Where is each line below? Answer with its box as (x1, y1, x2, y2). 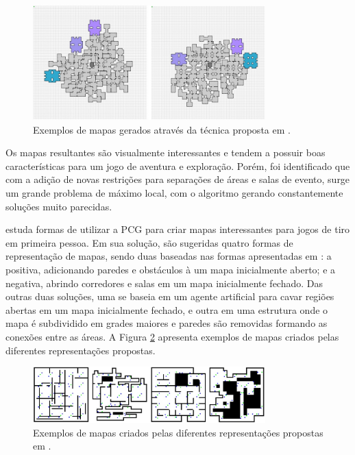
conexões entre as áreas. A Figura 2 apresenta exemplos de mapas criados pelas (5, 330, 339, 344)
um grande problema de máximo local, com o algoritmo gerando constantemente (5, 186, 343, 200)
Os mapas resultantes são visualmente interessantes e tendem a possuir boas (5, 145, 326, 160)
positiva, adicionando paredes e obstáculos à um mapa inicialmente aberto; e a (5, 262, 336, 277)
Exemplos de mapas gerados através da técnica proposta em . (33, 122, 291, 136)
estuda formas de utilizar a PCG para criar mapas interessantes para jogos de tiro (5, 222, 350, 236)
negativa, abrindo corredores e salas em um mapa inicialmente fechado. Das (5, 275, 323, 290)
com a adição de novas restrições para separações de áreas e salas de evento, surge (5, 172, 350, 186)
